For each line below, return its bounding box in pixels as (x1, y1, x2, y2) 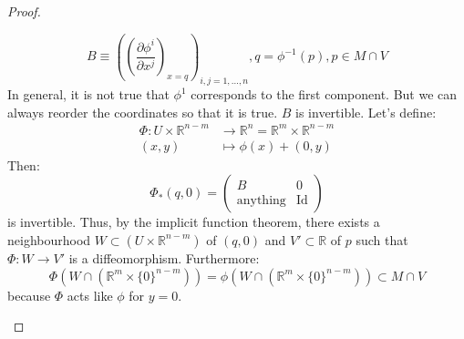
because (7, 285, 51, 304)
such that (356, 230, 408, 249)
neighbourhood (7, 230, 91, 249)
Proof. (7, 2, 41, 20)
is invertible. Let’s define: (295, 102, 437, 121)
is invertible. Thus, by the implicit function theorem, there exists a (7, 212, 380, 231)
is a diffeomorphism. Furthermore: (68, 248, 260, 267)
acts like (67, 285, 113, 304)
